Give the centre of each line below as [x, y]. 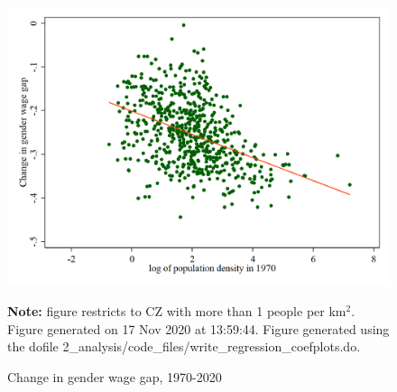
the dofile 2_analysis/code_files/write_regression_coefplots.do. [184, 346]
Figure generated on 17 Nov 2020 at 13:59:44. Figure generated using [198, 328]
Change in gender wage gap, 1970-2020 [115, 376]
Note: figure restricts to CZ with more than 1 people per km [177, 310]
